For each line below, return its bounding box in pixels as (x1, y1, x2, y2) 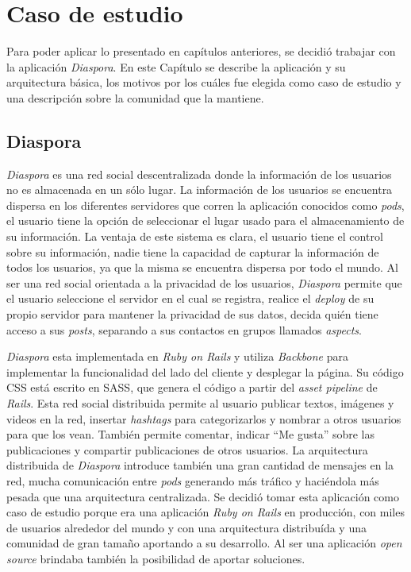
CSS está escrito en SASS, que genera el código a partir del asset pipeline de (6, 379, 378, 396)
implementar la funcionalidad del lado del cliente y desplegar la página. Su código (6, 363, 404, 380)
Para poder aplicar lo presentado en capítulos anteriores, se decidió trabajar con (6, 43, 396, 60)
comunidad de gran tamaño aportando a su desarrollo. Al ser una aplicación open (6, 535, 402, 551)
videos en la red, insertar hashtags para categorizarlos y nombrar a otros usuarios (6, 410, 401, 427)
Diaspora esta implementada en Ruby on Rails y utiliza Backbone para (6, 348, 348, 365)
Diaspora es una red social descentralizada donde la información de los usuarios (6, 165, 392, 182)
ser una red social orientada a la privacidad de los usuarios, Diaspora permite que (6, 274, 402, 291)
